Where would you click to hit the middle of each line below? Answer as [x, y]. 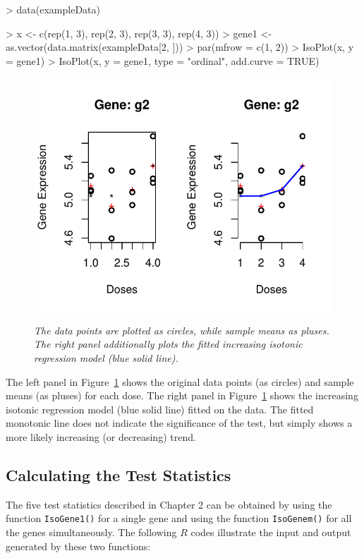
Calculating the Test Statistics [119, 474]
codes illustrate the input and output [271, 532]
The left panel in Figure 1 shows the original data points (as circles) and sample [180, 381]
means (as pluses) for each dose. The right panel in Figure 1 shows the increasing [182, 395]
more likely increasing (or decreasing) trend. [101, 436]
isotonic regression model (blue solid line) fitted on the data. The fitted [160, 409]
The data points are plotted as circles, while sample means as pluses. [182, 330]
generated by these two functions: [78, 546]
